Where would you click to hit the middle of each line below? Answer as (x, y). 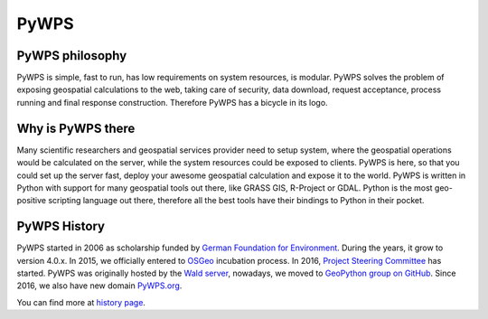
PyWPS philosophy (72, 56)
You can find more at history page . (81, 302)
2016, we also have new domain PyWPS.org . (99, 286)
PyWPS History (61, 226)
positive (32, 201)
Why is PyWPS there (76, 128)
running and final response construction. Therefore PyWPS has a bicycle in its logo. (173, 102)
